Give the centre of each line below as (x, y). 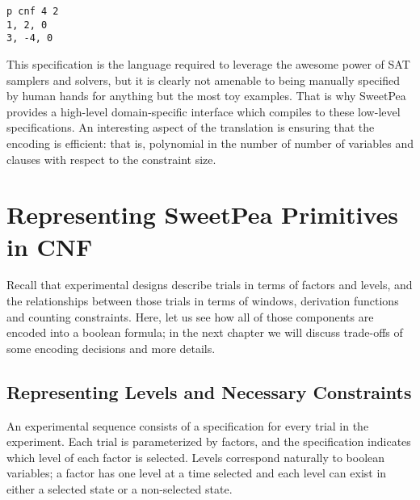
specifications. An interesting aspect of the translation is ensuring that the (191, 127)
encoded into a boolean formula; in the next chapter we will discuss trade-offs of (205, 332)
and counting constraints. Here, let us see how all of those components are (190, 316)
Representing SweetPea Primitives (202, 214)
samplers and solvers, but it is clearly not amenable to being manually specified (204, 80)
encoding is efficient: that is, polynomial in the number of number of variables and (210, 143)
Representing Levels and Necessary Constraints (209, 391)
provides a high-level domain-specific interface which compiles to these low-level (204, 111)
